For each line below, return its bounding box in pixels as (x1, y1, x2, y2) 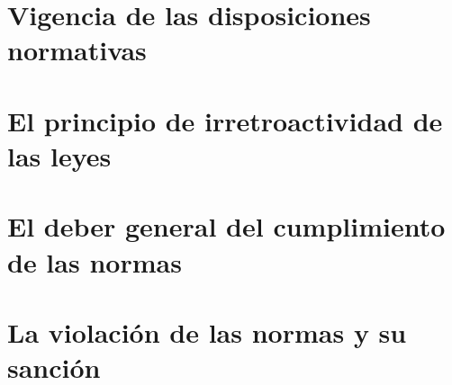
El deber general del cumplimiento (7, 208, 446, 245)
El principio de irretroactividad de (7, 102, 443, 139)
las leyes (7, 137, 112, 174)
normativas (7, 31, 147, 68)
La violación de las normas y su (7, 313, 407, 350)
